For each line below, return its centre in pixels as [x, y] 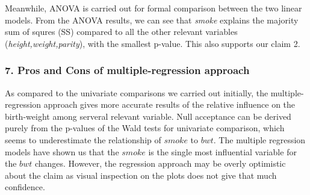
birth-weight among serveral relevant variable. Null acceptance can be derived [148, 116]
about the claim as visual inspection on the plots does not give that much [141, 175]
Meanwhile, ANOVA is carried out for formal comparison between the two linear [153, 8]
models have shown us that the [62, 151]
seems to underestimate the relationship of [83, 139]
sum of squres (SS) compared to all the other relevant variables [121, 32]
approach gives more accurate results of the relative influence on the [169, 104]
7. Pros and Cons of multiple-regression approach [127, 70]
